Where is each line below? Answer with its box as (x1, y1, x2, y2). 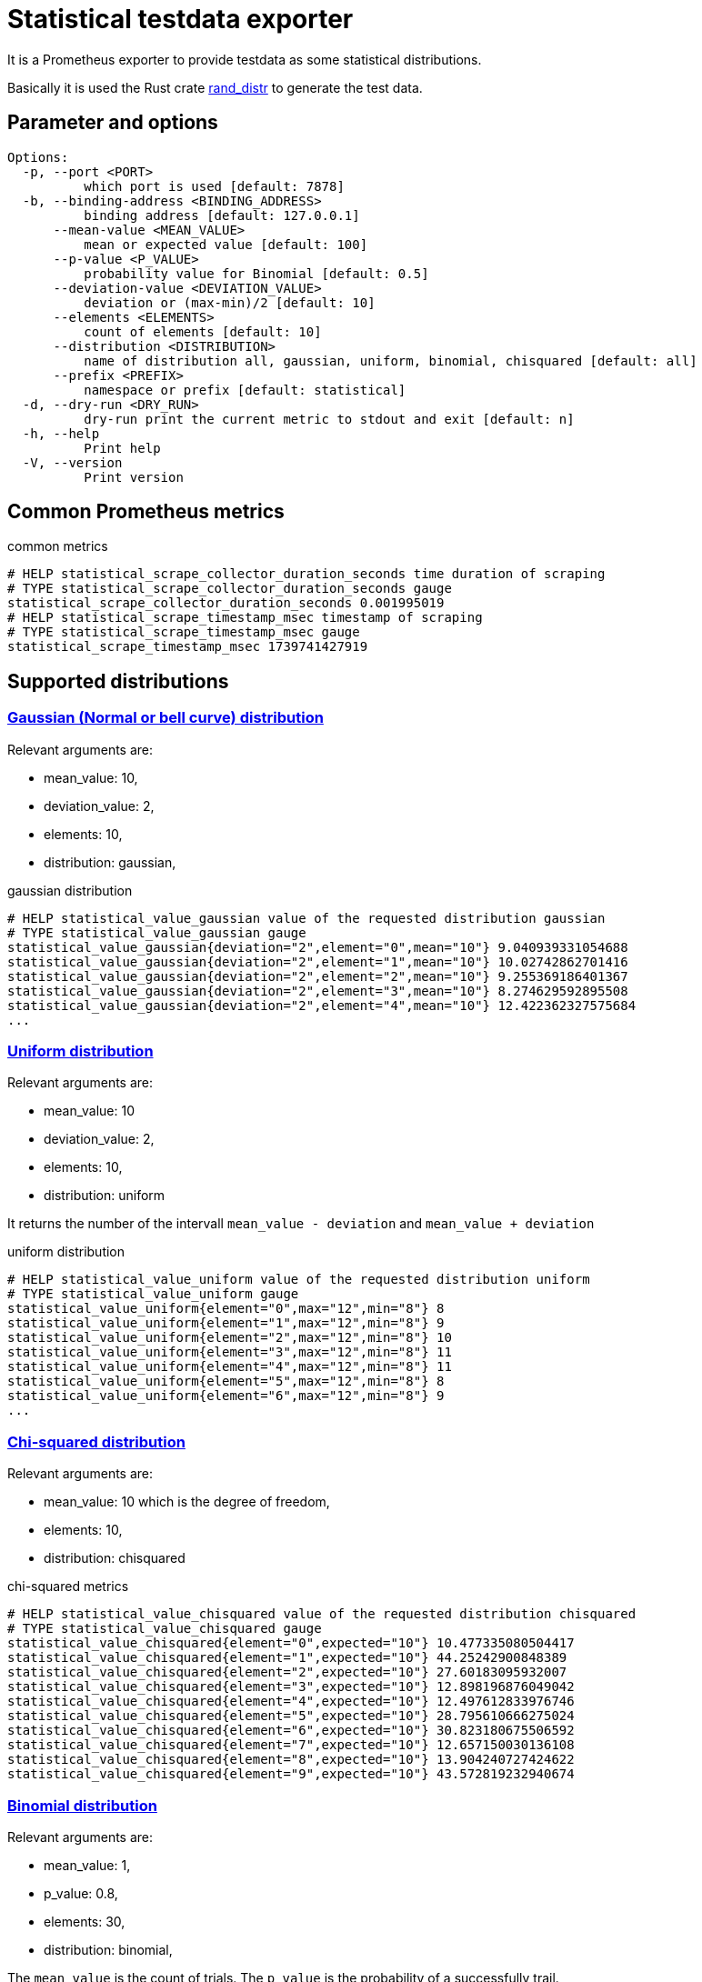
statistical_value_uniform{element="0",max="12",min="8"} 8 (7, 1301, 445, 1316)
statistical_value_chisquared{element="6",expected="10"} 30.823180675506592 (7, 1723, 575, 1738)
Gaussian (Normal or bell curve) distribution (7, 708, 324, 727)
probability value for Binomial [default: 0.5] (84, 265, 429, 281)
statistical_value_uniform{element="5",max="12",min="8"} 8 (7, 1374, 445, 1389)
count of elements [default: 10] (84, 324, 322, 339)
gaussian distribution (7, 882, 133, 898)
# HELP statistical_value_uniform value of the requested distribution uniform (7, 1272, 590, 1287)
